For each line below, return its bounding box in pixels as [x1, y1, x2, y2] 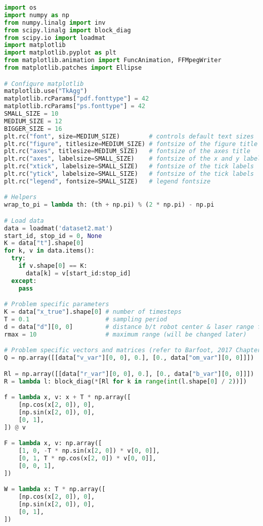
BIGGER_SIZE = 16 [4, 125, 62, 132]
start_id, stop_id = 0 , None [4, 232, 102, 240]
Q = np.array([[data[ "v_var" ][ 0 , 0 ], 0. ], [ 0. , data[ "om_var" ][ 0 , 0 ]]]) [4, 354, 254, 362]
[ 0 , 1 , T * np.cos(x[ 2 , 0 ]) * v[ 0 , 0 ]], [18, 454, 156, 462]
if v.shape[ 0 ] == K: [18, 262, 87, 270]
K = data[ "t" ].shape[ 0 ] [4, 240, 84, 247]
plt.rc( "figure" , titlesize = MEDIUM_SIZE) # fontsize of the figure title [4, 140, 258, 148]
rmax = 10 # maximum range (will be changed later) [4, 330, 247, 338]
